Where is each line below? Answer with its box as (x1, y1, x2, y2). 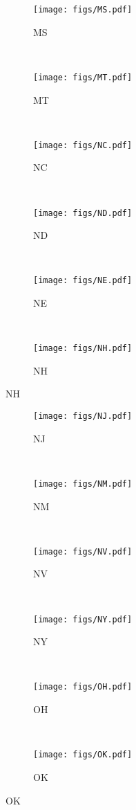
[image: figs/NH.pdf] (33, 343, 133, 354)
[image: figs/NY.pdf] (33, 614, 133, 624)
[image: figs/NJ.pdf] (33, 411, 133, 422)
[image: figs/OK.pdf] (33, 750, 133, 760)
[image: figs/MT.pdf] (33, 72, 133, 82)
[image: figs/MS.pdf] (33, 5, 133, 15)
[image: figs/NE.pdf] (33, 276, 133, 286)
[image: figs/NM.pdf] (33, 478, 133, 489)
